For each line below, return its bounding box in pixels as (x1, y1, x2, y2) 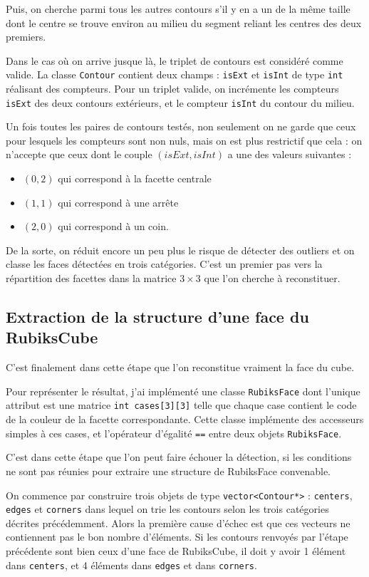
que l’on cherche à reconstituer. (204, 271, 341, 286)
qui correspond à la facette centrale (58, 171, 212, 186)
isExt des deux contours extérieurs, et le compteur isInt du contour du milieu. (6, 95, 355, 110)
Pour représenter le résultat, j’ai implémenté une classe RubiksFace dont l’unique (6, 383, 360, 398)
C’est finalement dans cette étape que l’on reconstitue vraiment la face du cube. (6, 360, 355, 375)
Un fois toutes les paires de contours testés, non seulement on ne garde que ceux (6, 119, 356, 134)
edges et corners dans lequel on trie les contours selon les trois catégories (6, 501, 329, 516)
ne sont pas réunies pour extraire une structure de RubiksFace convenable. (6, 463, 331, 478)
